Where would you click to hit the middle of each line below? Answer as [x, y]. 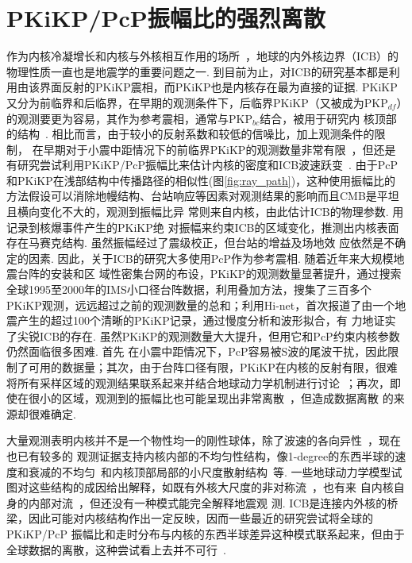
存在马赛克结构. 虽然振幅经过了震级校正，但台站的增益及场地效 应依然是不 [201, 243]
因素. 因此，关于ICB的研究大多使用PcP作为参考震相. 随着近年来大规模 [211, 258]
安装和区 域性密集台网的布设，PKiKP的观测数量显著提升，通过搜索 [226, 274]
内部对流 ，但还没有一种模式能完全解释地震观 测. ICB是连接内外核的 [208, 502]
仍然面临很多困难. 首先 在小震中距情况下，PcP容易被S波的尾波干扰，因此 [197, 351]
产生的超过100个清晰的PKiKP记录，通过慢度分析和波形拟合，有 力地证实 [206, 320]
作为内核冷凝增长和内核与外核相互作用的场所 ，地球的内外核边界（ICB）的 [203, 56]
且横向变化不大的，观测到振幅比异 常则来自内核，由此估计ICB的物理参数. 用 [205, 212]
